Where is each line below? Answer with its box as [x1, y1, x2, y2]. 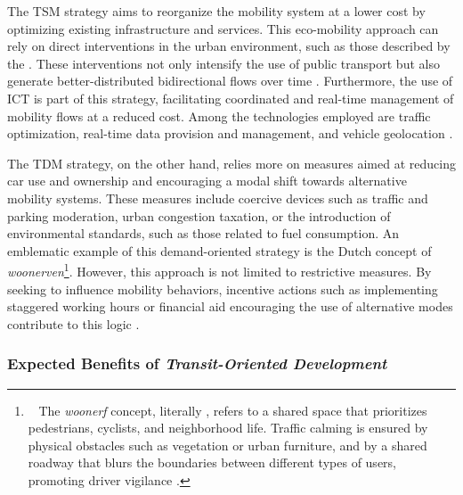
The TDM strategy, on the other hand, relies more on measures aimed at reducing [7, 153, 456, 172]
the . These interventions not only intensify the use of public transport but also [7, 54, 440, 72]
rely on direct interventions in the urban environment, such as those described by [7, 37, 451, 55]
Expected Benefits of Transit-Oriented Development [7, 352, 387, 375]
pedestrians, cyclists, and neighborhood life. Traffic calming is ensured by [28, 418, 428, 437]
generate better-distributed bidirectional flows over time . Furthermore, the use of [7, 71, 453, 90]
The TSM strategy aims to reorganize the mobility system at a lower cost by [7, 2, 426, 20]
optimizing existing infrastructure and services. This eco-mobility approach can [7, 19, 439, 37]
